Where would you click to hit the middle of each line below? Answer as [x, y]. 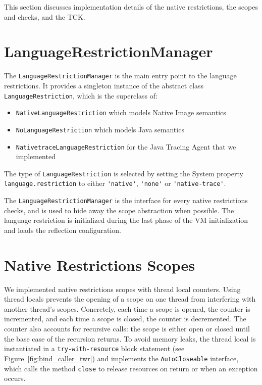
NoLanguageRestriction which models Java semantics [100, 129]
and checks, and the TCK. [45, 16]
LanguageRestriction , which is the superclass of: [81, 95]
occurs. [15, 378]
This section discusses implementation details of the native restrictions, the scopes [131, 7]
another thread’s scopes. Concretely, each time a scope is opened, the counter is [127, 308]
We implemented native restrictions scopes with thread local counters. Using [122, 289]
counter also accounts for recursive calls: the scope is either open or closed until [127, 329]
